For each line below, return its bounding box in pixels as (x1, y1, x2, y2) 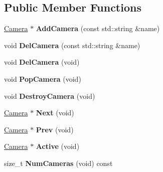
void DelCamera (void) (4, 57, 80, 67)
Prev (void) (36, 124, 74, 134)
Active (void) (36, 141, 80, 151)
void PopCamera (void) (4, 73, 81, 84)
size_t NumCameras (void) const (4, 157, 113, 168)
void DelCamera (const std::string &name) (4, 40, 140, 50)
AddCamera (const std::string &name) (36, 23, 160, 34)
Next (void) (36, 107, 74, 118)
